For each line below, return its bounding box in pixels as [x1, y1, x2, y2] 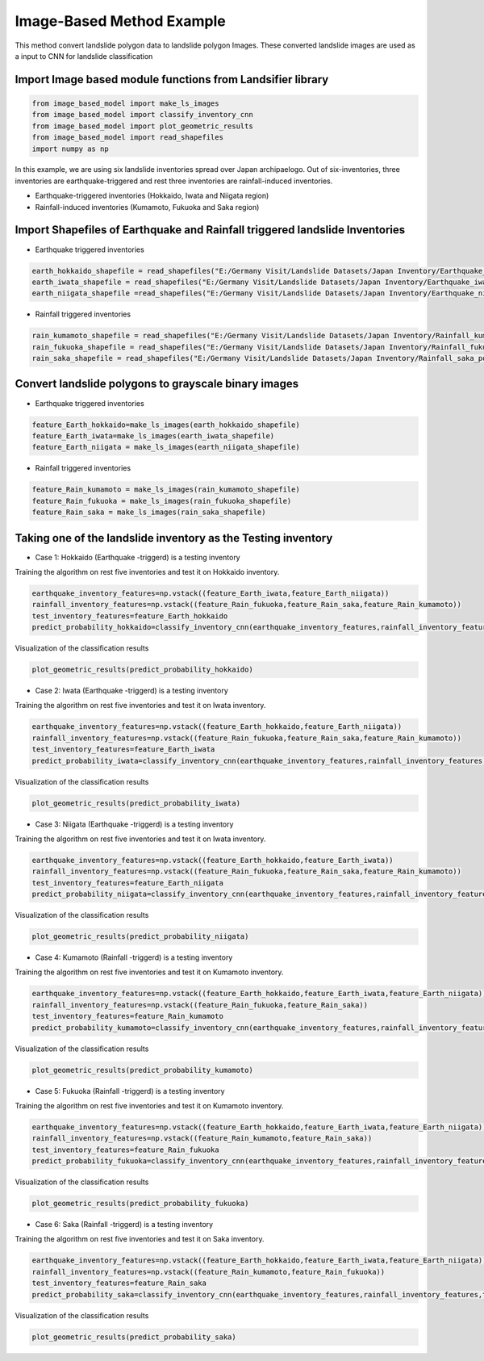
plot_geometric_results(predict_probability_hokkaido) [31, 665, 253, 674]
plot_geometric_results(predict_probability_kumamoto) [31, 1066, 253, 1074]
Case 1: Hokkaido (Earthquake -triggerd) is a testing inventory [35, 552, 241, 562]
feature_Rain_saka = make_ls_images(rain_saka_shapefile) [31, 508, 266, 517]
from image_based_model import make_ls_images [31, 98, 219, 108]
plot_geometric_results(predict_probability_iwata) [31, 798, 241, 807]
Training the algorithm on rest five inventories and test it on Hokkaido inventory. [15, 567, 280, 576]
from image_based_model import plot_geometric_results [31, 121, 253, 131]
